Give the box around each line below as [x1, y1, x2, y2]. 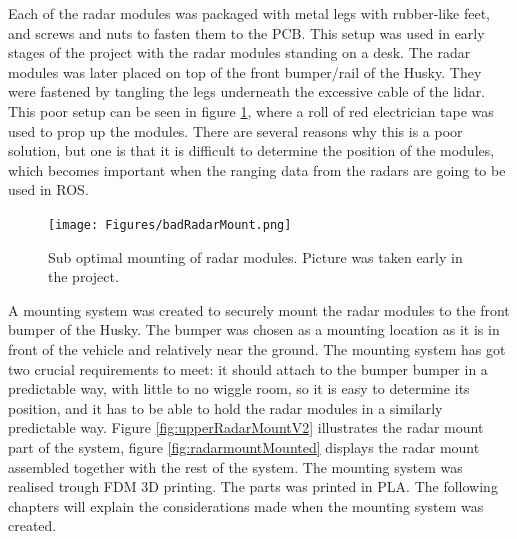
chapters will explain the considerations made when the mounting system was [8, 495, 484, 516]
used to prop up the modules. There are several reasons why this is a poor [8, 120, 463, 141]
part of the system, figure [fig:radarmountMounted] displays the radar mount [8, 436, 480, 457]
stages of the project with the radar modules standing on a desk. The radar [8, 42, 471, 63]
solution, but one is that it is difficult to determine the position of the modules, [8, 140, 495, 161]
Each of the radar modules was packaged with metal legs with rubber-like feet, [8, 3, 491, 23]
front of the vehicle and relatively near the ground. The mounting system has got [8, 338, 506, 359]
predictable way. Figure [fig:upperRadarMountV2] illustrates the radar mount [8, 417, 484, 438]
